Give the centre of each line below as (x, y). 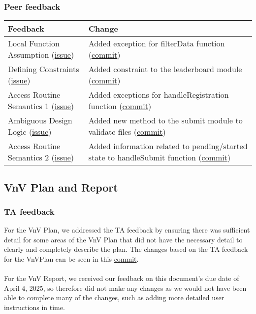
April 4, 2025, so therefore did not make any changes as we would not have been (125, 288)
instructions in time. (34, 307)
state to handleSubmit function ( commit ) (160, 157)
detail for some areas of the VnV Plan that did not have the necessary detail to (123, 239)
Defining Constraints (44, 69)
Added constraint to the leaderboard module (165, 69)
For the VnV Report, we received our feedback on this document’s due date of (122, 278)
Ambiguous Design (40, 120)
